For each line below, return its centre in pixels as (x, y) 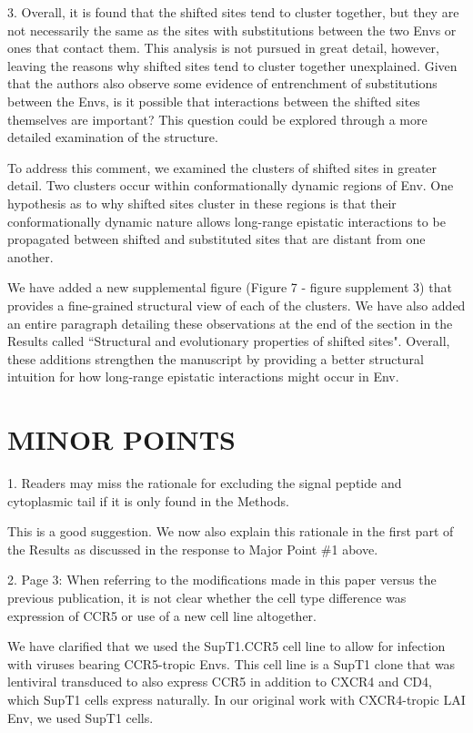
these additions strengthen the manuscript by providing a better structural (216, 358)
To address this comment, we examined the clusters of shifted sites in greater (222, 167)
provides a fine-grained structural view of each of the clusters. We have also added (236, 305)
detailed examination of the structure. (113, 137)
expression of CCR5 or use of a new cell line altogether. (162, 615)
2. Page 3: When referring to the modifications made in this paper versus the (222, 580)
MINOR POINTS (121, 439)
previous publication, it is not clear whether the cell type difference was (207, 597)
